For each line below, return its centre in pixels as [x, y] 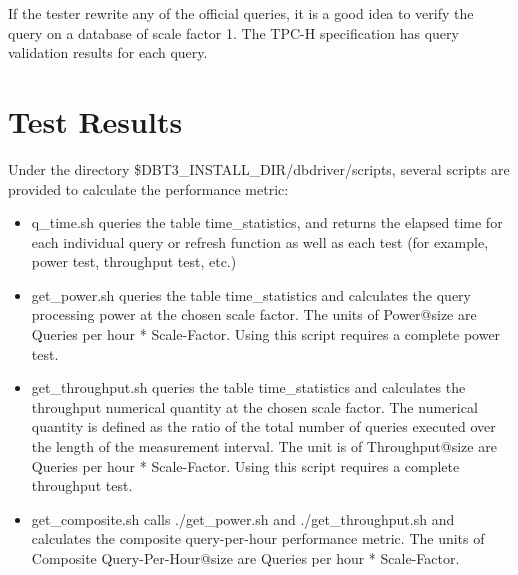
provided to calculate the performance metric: [148, 188]
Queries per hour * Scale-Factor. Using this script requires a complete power [266, 334]
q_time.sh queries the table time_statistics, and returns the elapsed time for [267, 222]
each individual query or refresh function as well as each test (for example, [260, 241]
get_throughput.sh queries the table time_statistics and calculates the [248, 387]
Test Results [95, 120]
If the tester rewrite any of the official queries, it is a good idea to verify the [241, 13]
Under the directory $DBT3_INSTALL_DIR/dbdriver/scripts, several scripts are [259, 168]
